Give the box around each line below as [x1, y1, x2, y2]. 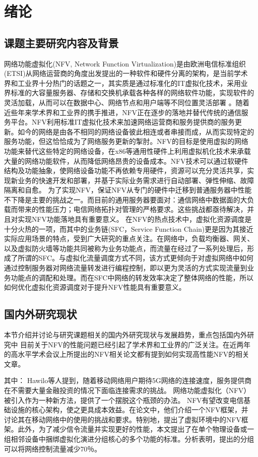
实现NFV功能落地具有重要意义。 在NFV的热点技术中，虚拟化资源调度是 [17, 214, 252, 224]
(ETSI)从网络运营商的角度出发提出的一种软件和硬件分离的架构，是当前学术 [4, 68, 248, 78]
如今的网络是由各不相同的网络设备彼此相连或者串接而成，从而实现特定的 [17, 126, 254, 136]
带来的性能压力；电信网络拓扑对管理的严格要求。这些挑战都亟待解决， [17, 204, 247, 214]
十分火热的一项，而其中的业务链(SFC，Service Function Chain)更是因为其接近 [4, 223, 254, 234]
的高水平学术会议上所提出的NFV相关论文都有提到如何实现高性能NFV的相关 [4, 349, 250, 359]
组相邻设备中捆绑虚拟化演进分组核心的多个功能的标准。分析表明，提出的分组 [4, 433, 254, 444]
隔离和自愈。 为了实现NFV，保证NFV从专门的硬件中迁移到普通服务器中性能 [4, 185, 252, 195]
